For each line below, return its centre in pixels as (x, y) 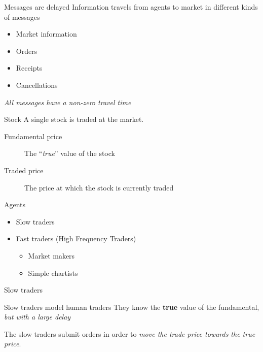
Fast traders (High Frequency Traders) (76, 238)
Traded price (24, 170)
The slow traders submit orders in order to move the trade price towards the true (130, 333)
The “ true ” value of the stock (70, 153)
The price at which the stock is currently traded (99, 187)
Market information (46, 34)
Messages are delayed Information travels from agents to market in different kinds (131, 7)
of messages (22, 17)
